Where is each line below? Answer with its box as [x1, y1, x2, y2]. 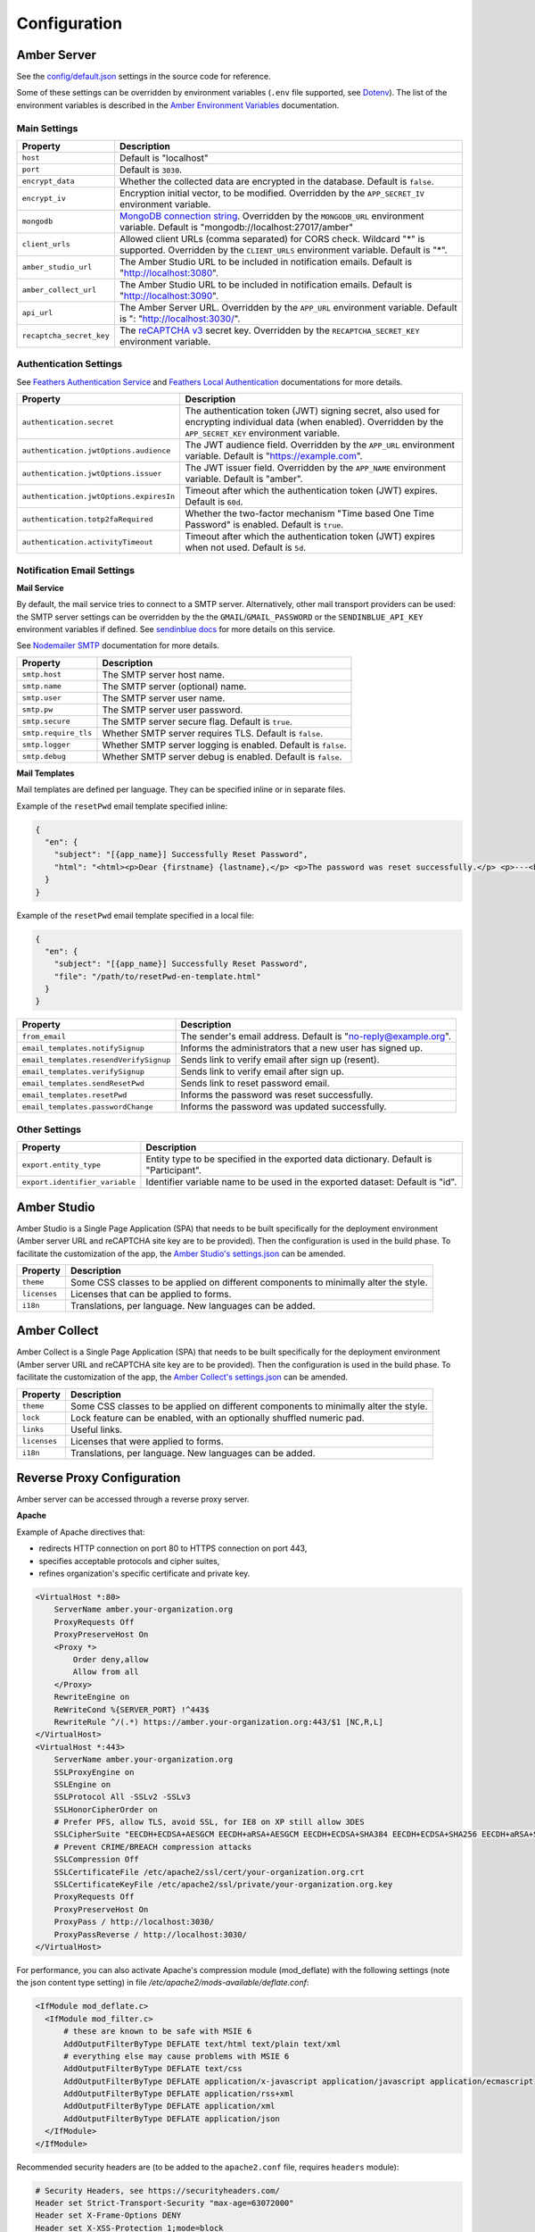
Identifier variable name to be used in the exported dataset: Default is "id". [145, 1176, 457, 1188]
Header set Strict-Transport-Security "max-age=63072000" [35, 2197, 294, 2208]
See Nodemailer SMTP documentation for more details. [16, 640, 220, 651]
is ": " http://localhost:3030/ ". [119, 312, 241, 325]
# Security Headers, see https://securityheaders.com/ [35, 2186, 280, 2195]
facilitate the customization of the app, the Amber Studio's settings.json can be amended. [16, 1248, 346, 1259]
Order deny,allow [72, 1654, 149, 1664]
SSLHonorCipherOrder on [53, 1804, 158, 1814]
